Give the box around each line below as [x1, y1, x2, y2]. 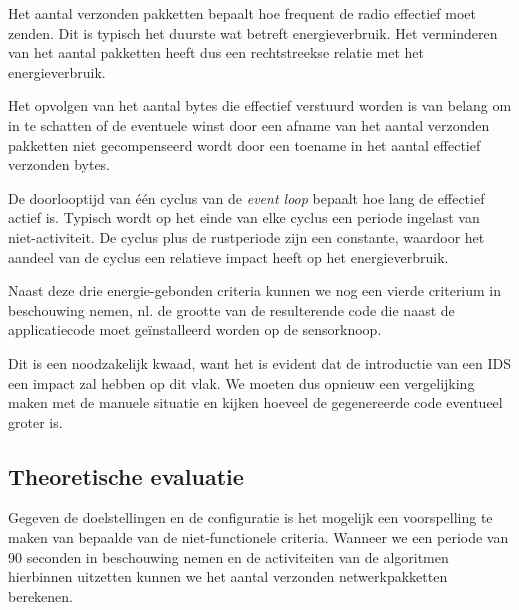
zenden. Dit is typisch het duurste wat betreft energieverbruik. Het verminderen [8, 22, 498, 43]
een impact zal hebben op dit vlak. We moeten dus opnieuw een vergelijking [8, 372, 475, 393]
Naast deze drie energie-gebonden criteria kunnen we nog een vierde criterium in [8, 280, 502, 301]
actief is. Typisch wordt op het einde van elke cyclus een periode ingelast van [8, 207, 480, 228]
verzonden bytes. [8, 154, 111, 175]
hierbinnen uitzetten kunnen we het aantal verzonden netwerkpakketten [8, 566, 448, 587]
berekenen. [8, 585, 73, 606]
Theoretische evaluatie [8, 460, 244, 491]
